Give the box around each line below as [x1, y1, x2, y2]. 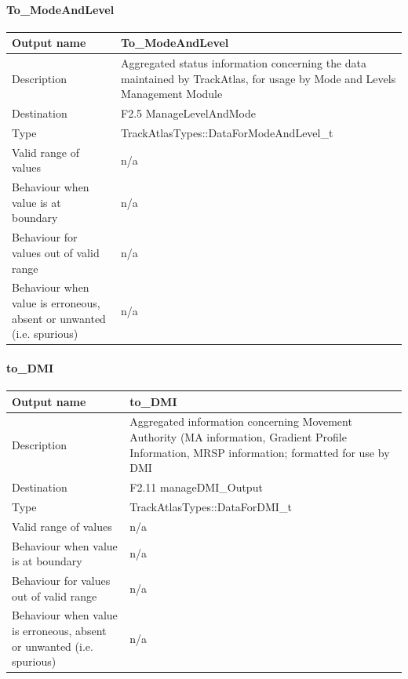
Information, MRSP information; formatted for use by [129, 444, 390, 460]
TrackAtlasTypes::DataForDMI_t [129, 498, 292, 514]
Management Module [121, 85, 223, 102]
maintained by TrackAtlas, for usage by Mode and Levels [121, 70, 396, 86]
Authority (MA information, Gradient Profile [129, 428, 347, 445]
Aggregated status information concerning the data [121, 55, 367, 71]
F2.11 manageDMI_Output [129, 479, 263, 495]
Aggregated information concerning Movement [129, 413, 352, 430]
